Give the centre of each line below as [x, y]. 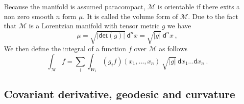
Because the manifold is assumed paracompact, [75, 6]
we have [179, 26]
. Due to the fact [213, 16]
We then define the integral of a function [65, 49]
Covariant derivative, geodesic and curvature [120, 94]
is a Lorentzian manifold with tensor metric [94, 26]
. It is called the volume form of [130, 16]
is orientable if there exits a [199, 6]
